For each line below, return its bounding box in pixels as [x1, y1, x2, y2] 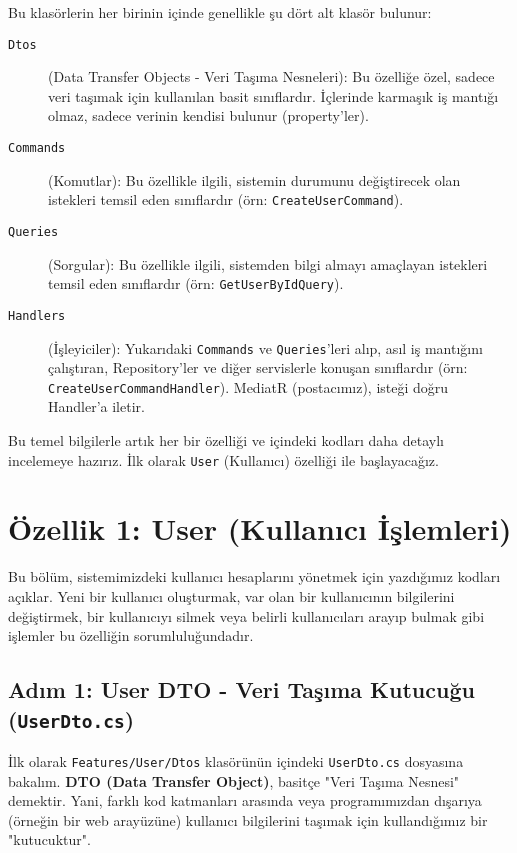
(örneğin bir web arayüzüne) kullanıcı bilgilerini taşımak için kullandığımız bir [8, 809, 488, 830]
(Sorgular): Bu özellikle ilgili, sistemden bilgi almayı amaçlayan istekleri [48, 253, 488, 274]
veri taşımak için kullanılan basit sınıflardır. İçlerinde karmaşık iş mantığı [48, 85, 499, 106]
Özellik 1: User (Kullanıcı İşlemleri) [8, 508, 512, 549]
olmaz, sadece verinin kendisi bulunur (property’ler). [48, 105, 369, 126]
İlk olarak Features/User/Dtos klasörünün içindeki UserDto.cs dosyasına [8, 750, 464, 771]
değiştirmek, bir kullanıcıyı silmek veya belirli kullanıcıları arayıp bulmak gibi [8, 605, 485, 626]
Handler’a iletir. [48, 396, 145, 417]
